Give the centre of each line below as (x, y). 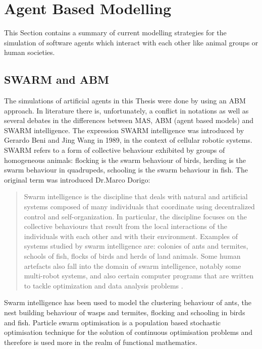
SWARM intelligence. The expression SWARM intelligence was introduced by (124, 130)
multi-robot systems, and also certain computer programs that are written (139, 276)
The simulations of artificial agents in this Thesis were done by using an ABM (125, 101)
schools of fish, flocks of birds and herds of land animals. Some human (132, 256)
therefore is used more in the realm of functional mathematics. (101, 342)
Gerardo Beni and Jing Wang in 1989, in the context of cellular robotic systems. (128, 140)
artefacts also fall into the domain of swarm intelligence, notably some (133, 266)
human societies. (30, 52)
